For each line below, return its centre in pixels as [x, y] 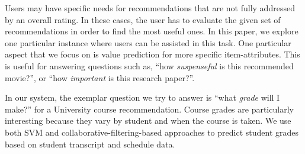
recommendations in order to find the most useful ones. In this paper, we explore [152, 31]
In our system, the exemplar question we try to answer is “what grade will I [142, 97]
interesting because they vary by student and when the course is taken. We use [148, 121]
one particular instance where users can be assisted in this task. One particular [148, 42]
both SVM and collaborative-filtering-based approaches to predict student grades [152, 132]
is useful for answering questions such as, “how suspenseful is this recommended [149, 65]
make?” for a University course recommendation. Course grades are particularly [149, 109]
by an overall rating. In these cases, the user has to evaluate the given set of [143, 19]
